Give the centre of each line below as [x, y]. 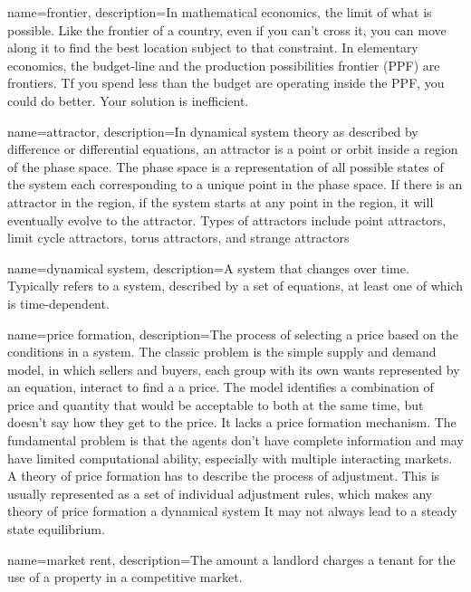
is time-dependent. [58, 303]
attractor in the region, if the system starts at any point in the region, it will [221, 201]
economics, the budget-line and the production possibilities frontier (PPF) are [224, 65]
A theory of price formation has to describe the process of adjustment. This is [224, 476]
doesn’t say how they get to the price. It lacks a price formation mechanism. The [232, 422]
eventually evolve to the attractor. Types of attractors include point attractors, [227, 220]
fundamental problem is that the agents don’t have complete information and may [235, 440]
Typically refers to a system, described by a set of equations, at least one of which [235, 286]
